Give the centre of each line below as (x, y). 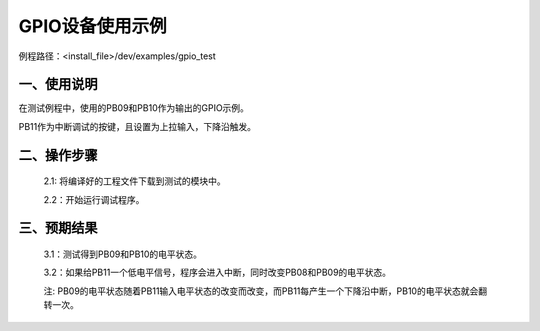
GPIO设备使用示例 (92, 26)
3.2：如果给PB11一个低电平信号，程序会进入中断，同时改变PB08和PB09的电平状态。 (217, 272)
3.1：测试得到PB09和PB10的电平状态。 (123, 254)
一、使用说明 (58, 84)
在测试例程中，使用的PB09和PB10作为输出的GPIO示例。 (134, 108)
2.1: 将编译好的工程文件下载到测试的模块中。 (135, 181)
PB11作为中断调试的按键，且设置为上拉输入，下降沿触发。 (137, 126)
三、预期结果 (58, 228)
